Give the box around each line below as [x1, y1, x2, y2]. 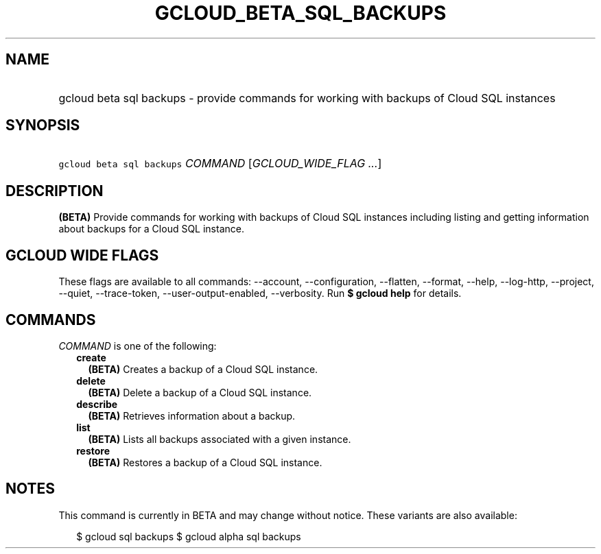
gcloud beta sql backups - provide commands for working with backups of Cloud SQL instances [58, 91, 556, 105]
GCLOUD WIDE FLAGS [5, 246, 159, 264]
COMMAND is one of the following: [58, 339, 217, 352]
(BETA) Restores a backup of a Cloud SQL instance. [88, 456, 322, 468]
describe [76, 398, 118, 410]
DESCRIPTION [5, 182, 104, 200]
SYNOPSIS [5, 117, 80, 134]
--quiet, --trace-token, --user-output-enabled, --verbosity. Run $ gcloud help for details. [58, 287, 462, 300]
